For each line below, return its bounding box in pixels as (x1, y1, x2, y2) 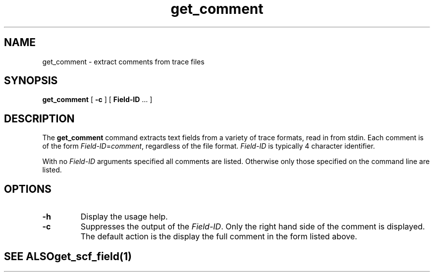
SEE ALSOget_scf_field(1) (4, 250, 132, 263)
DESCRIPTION (4, 112, 75, 125)
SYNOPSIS (4, 74, 58, 87)
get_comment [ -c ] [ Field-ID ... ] (42, 95, 153, 104)
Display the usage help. (80, 212, 168, 222)
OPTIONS (4, 182, 52, 195)
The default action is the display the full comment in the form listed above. (80, 231, 357, 242)
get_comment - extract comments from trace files (42, 57, 205, 66)
